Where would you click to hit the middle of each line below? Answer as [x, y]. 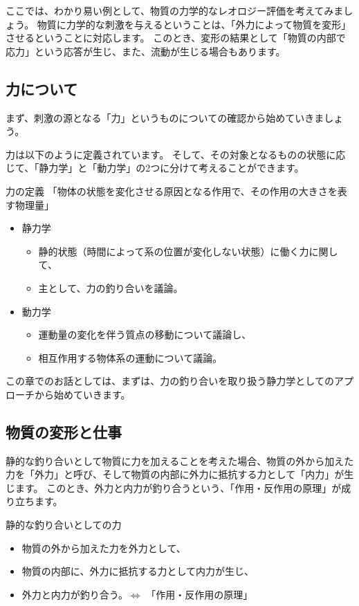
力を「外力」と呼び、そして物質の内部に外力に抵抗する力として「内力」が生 [180, 474]
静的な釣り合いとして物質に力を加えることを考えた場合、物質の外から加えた [180, 460]
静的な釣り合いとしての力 [64, 525]
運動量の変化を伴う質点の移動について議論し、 [145, 334]
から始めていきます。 [82, 394]
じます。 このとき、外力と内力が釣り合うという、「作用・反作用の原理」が [174, 487]
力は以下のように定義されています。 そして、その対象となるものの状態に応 [176, 154]
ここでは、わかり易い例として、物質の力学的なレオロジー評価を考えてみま [175, 10]
